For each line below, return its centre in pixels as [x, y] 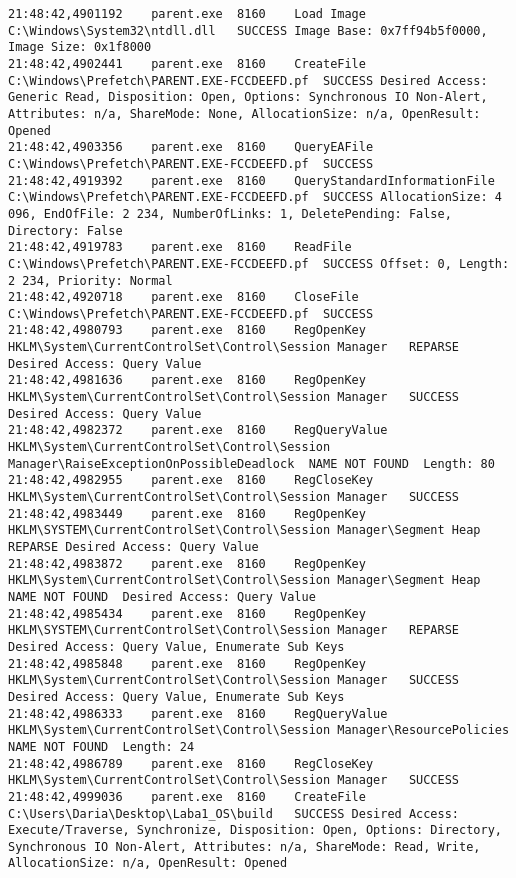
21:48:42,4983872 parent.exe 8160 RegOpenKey [187, 563]
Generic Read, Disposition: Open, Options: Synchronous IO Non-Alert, [248, 97]
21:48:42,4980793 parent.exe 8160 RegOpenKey [187, 330]
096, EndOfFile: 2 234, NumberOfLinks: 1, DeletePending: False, [230, 213]
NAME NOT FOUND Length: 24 [101, 746]
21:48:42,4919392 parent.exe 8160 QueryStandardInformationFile [251, 180]
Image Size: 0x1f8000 [80, 47]
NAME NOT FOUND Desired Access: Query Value [162, 596]
